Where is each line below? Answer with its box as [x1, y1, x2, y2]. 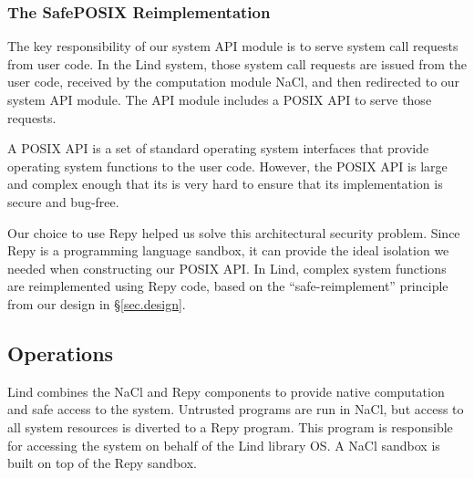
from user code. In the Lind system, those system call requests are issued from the [7, 54, 467, 73]
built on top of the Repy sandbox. [7, 453, 197, 473]
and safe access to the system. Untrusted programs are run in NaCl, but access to [7, 400, 464, 419]
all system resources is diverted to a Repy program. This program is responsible [7, 417, 453, 436]
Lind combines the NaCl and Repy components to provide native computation [7, 381, 445, 400]
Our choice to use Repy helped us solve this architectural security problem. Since [7, 223, 460, 242]
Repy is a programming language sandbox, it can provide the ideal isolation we [7, 241, 449, 260]
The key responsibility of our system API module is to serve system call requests [7, 36, 459, 56]
